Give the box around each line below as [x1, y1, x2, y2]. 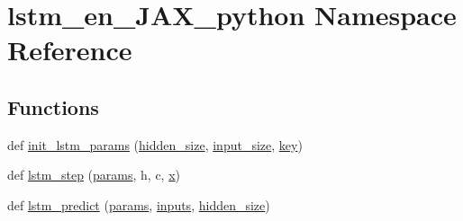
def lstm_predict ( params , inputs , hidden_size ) [7, 195, 270, 214]
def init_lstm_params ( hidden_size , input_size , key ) [7, 135, 303, 154]
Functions [7, 93, 99, 120]
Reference [7, 31, 132, 68]
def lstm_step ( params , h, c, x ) [7, 165, 181, 184]
